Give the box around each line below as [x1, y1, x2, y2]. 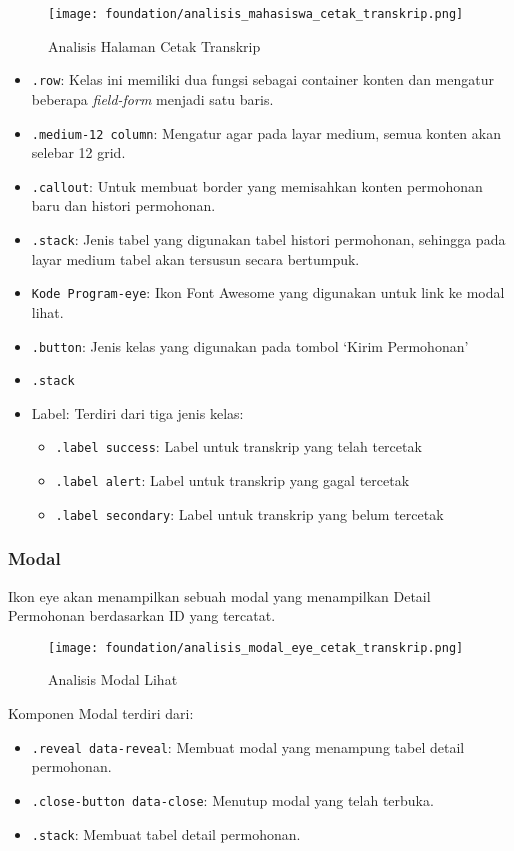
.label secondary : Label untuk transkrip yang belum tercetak [55, 503, 444, 524]
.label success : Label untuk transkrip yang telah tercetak [55, 436, 422, 457]
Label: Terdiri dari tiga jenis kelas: [31, 402, 244, 423]
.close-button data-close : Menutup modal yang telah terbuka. [31, 789, 434, 810]
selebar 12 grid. [31, 142, 126, 163]
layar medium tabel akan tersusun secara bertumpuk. [31, 248, 360, 269]
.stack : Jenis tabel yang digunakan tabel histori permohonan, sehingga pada [31, 229, 506, 249]
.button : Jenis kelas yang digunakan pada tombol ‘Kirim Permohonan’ [31, 335, 469, 356]
